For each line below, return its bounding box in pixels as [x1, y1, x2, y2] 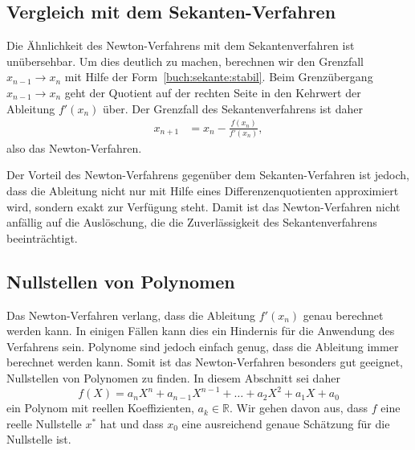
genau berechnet [303, 306, 384, 323]
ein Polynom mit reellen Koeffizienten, [6, 399, 194, 416]
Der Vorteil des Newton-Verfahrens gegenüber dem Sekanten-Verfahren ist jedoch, [6, 166, 409, 183]
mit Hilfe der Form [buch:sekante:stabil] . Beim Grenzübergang [64, 68, 373, 85]
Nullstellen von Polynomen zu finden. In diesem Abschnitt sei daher [6, 370, 340, 387]
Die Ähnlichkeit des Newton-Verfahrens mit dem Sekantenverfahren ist [6, 37, 355, 54]
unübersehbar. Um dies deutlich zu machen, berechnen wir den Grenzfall [6, 52, 364, 69]
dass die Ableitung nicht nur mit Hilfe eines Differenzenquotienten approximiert [6, 182, 399, 199]
